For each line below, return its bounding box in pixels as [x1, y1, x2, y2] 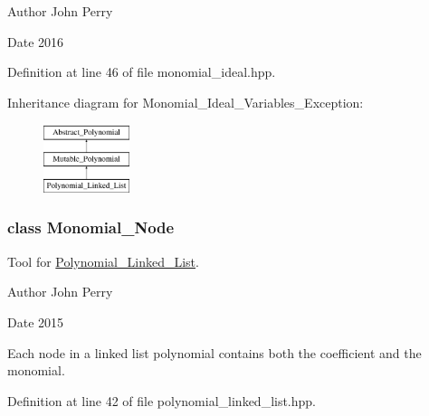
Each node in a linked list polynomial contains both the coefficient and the [7, 343, 422, 362]
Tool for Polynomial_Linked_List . [7, 251, 199, 270]
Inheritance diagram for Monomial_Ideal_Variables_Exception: [7, 92, 364, 111]
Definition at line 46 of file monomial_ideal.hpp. [7, 62, 276, 81]
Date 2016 [7, 32, 64, 51]
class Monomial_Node [7, 216, 175, 239]
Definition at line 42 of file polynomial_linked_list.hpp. [7, 391, 317, 410]
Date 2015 [7, 312, 64, 331]
